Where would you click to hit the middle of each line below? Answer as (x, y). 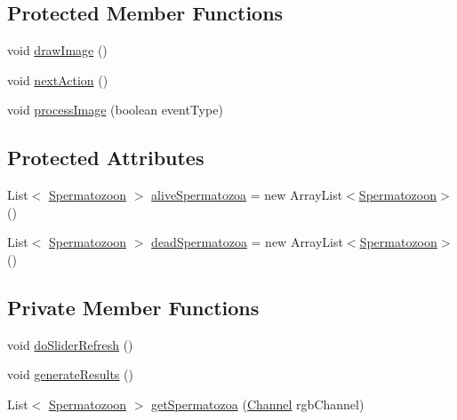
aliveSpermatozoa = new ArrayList (247, 195)
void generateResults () (70, 374)
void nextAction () (58, 79)
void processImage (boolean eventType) (115, 110)
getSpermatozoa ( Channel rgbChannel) (258, 404)
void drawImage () (57, 50)
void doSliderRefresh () (70, 344)
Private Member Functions (133, 307)
